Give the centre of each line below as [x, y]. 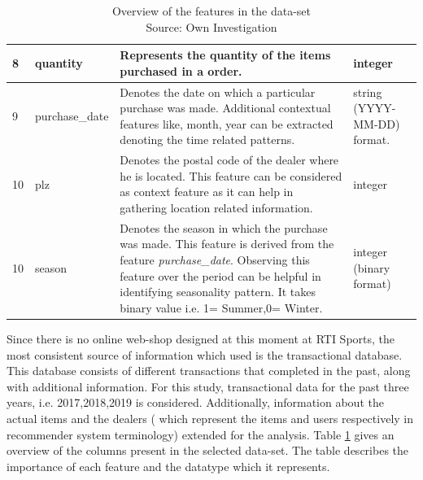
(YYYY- [375, 108]
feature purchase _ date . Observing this [215, 260]
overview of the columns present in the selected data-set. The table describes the [208, 450]
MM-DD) [377, 123]
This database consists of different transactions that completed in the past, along [209, 371]
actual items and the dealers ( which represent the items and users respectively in [210, 418]
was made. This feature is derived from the [227, 244]
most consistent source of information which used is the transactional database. [205, 354]
